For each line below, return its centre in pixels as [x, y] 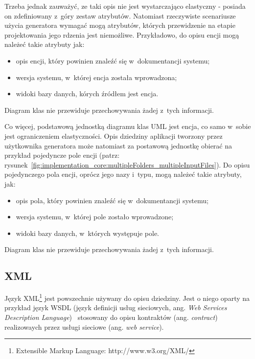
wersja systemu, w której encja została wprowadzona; [96, 77]
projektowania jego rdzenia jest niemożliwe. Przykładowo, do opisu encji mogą [122, 34]
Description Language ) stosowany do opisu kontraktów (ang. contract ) [111, 317]
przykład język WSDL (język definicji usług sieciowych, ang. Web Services [116, 307]
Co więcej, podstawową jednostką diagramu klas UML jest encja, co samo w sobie [128, 126]
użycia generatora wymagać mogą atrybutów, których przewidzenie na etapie [120, 25]
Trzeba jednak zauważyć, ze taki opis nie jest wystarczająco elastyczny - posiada [125, 6]
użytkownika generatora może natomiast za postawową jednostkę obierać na [118, 145]
